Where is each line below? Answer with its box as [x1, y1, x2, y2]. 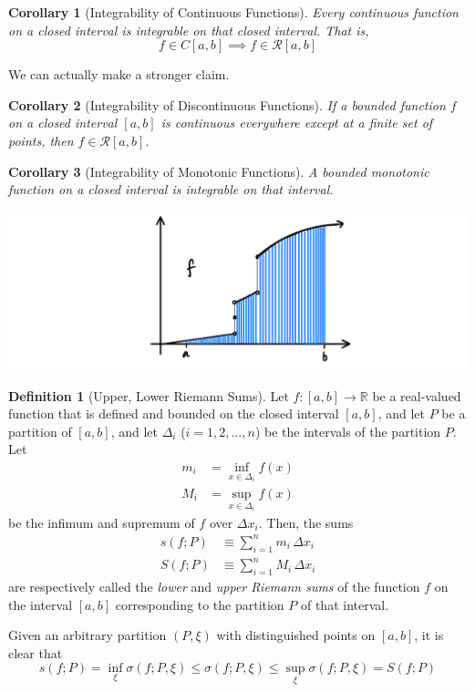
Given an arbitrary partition [8, 625, 167, 645]
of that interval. [300, 594, 389, 614]
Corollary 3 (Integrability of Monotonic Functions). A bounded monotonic [8, 161, 429, 181]
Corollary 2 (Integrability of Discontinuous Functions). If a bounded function [8, 95, 446, 114]
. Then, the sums [258, 512, 354, 532]
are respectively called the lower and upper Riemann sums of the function [8, 576, 420, 595]
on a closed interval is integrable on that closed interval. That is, [8, 20, 369, 39]
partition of [8, 421, 72, 440]
